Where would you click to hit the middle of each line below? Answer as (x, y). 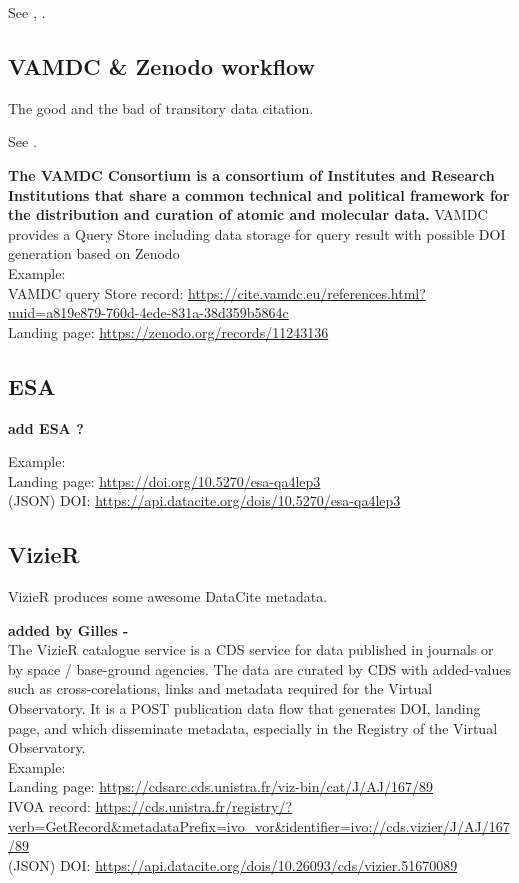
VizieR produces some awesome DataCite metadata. (168, 596)
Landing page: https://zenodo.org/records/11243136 (168, 331)
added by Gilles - (68, 629)
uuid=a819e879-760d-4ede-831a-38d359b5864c (148, 312)
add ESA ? (46, 427)
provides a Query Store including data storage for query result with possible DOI (257, 233)
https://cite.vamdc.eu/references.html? (307, 292)
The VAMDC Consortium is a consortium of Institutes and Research (251, 174)
